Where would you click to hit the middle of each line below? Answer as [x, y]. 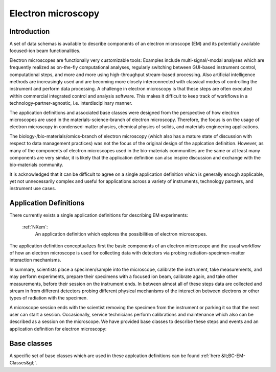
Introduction [30, 31]
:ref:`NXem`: [35, 227]
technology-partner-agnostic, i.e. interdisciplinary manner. [71, 103]
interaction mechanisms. [35, 260]
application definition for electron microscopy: [58, 329]
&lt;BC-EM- [233, 356]
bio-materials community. [36, 165]
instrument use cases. [33, 189]
